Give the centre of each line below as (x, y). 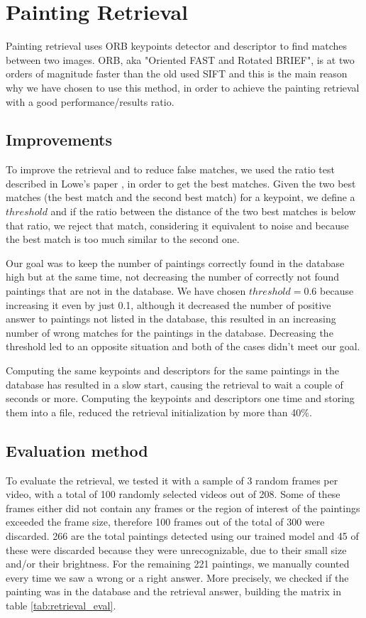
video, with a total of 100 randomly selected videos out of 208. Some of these (173, 494)
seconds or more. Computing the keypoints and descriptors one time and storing (180, 398)
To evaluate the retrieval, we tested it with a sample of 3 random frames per (172, 480)
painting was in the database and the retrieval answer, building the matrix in (173, 591)
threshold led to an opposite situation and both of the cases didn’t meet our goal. (183, 346)
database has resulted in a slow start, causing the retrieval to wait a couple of (174, 384)
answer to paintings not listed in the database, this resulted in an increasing (171, 319)
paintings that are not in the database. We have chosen (126, 291)
